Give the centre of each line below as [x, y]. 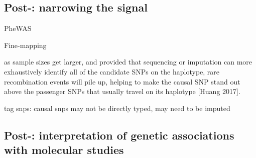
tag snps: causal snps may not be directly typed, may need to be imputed [117, 108]
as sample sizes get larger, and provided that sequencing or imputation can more [128, 62]
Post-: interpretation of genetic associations [119, 135]
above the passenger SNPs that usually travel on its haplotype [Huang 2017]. [122, 91]
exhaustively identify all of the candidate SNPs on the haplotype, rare [112, 71]
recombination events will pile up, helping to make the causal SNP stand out [122, 81]
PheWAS [18, 28]
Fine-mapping [25, 45]
